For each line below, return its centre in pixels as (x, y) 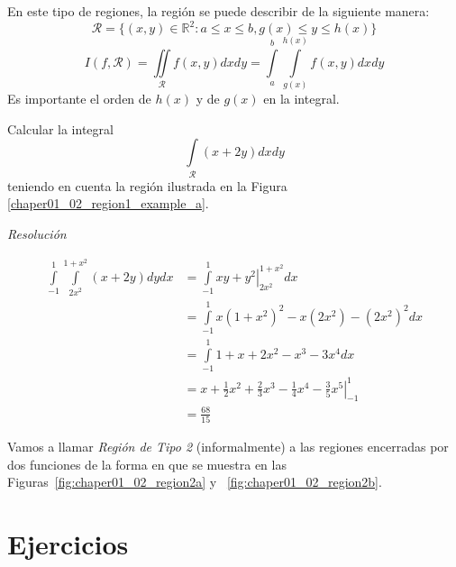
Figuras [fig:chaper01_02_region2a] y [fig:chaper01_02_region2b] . (195, 482)
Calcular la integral (60, 128)
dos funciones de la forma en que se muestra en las (147, 464)
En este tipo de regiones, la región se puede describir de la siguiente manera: (219, 11)
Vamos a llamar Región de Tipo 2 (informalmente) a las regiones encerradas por (228, 447)
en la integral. (301, 99)
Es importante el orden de (79, 99)
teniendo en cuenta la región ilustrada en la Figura (147, 185)
